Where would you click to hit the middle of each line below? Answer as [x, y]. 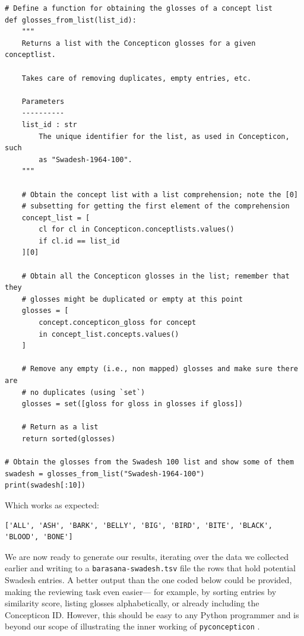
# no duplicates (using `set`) [83, 392]
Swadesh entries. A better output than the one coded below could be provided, [148, 579]
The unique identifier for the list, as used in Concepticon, [164, 136]
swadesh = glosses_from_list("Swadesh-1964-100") [105, 474]
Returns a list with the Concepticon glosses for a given [139, 43]
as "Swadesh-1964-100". [85, 159]
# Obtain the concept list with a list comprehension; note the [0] [160, 194]
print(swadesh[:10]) [45, 485]
